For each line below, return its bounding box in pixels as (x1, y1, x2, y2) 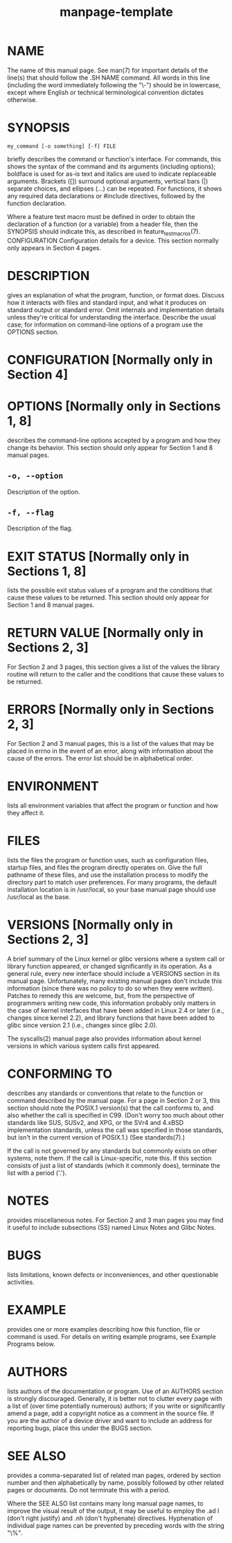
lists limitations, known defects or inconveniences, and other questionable (7, 1270, 219, 1279)
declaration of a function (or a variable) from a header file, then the (7, 220, 199, 228)
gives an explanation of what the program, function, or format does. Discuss (7, 290, 225, 299)
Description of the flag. (7, 524, 73, 532)
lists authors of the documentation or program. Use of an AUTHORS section (7, 1387, 224, 1395)
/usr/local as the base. (7, 893, 71, 901)
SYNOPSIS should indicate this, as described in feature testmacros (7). (7, 227, 201, 237)
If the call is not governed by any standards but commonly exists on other (7, 1147, 217, 1155)
